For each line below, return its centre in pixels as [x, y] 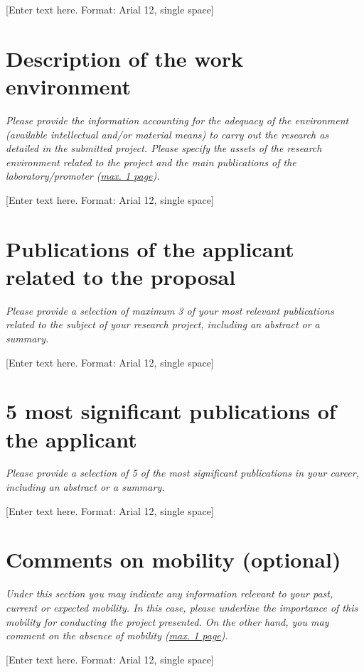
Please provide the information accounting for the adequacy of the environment [177, 120]
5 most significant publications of [171, 411]
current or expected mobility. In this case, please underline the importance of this [182, 607]
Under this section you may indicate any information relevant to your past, [170, 594]
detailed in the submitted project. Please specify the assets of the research [164, 148]
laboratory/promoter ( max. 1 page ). [83, 176]
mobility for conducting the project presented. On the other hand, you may [167, 621]
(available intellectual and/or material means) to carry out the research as [167, 134]
